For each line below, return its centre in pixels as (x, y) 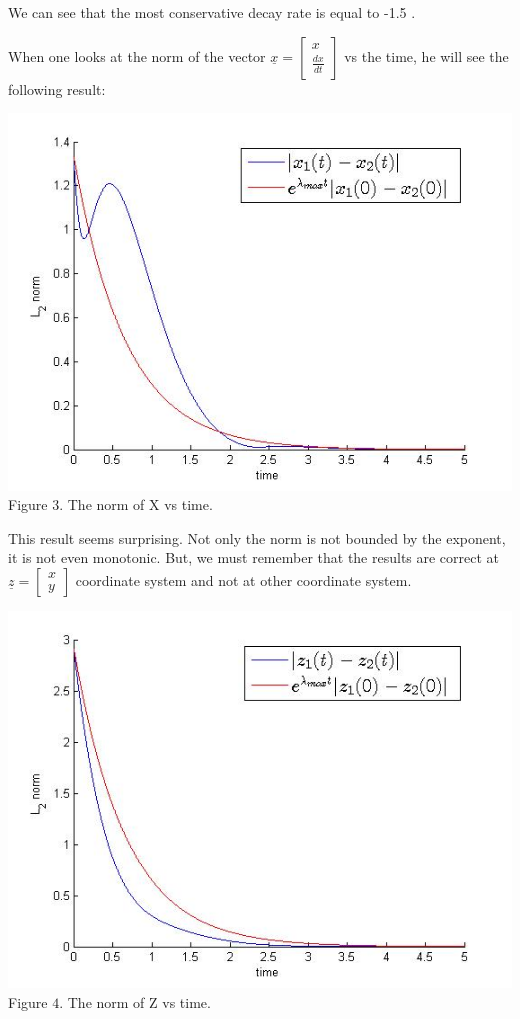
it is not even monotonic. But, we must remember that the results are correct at (254, 557)
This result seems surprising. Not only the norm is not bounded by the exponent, (257, 537)
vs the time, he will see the (426, 55)
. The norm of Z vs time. (135, 1001)
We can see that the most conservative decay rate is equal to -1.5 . (212, 12)
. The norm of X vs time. (136, 504)
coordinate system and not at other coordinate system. (243, 579)
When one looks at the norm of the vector (137, 55)
